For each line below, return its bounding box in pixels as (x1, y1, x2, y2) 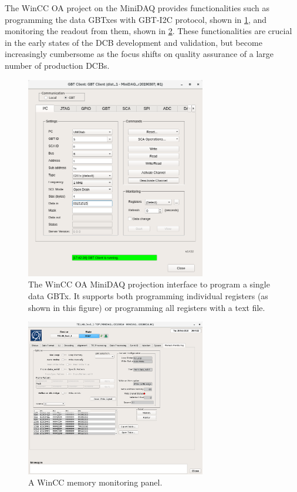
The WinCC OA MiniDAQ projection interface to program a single (28, 278, 270, 290)
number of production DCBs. (5, 59, 110, 71)
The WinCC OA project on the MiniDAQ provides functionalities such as (5, 2, 269, 14)
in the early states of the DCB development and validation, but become (5, 36, 262, 48)
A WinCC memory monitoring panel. (28, 476, 163, 488)
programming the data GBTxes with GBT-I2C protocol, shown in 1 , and (5, 13, 267, 25)
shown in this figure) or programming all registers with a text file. (28, 301, 265, 313)
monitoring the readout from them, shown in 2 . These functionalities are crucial (5, 25, 292, 37)
